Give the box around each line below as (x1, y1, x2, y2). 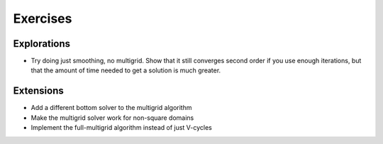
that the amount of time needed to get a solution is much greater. (30, 66, 221, 74)
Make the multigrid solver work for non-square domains (30, 113, 194, 122)
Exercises (13, 11, 72, 26)
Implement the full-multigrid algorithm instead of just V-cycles (30, 123, 212, 132)
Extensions (13, 85, 64, 97)
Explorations (13, 38, 71, 50)
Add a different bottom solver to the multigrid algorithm (30, 104, 192, 112)
